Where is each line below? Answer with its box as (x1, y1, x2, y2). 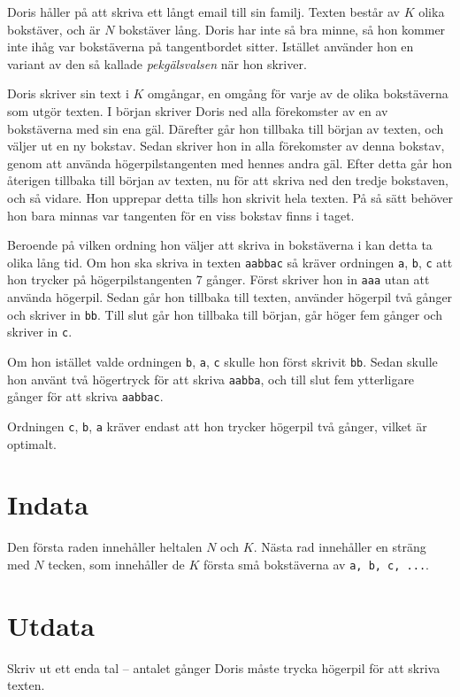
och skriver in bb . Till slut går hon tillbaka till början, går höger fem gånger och (7, 305, 442, 323)
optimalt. (7, 434, 57, 453)
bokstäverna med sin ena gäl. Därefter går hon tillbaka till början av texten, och (7, 119, 444, 137)
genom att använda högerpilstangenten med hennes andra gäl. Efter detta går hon (7, 153, 452, 172)
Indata (7, 486, 88, 523)
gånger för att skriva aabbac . (7, 387, 164, 406)
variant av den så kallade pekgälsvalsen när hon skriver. (7, 54, 307, 73)
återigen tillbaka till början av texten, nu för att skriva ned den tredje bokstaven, (7, 171, 448, 190)
